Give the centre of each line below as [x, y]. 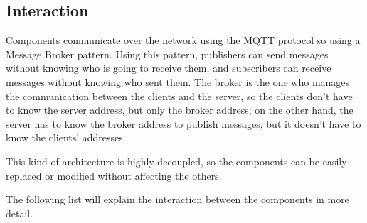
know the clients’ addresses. [66, 137]
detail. [20, 213]
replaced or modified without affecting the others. [114, 175]
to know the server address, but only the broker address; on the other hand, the [180, 110]
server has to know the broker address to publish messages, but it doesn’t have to [183, 123]
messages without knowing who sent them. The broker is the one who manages [178, 81]
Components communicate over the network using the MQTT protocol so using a [183, 40]
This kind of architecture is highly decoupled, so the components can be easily [176, 161]
